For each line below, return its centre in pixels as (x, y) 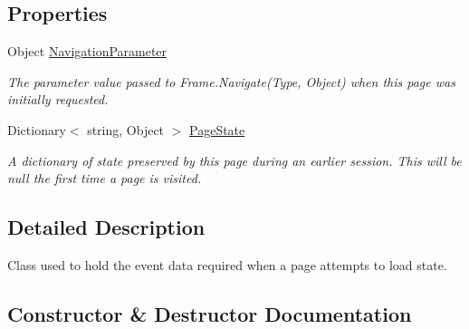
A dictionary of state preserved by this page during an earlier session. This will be (234, 160)
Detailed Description (106, 227)
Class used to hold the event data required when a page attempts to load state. (227, 264)
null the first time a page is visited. (105, 178)
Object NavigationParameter (87, 51)
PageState (217, 129)
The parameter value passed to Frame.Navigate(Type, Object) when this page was (231, 81)
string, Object (126, 129)
